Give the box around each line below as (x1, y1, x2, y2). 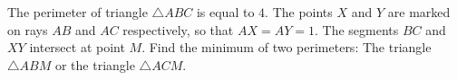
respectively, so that (122, 20, 234, 39)
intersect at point (29, 38, 125, 57)
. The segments (314, 20, 399, 39)
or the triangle (54, 55, 135, 74)
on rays (7, 20, 48, 39)
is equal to (196, 3, 255, 21)
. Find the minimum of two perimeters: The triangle (141, 38, 432, 57)
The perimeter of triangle (7, 3, 148, 21)
